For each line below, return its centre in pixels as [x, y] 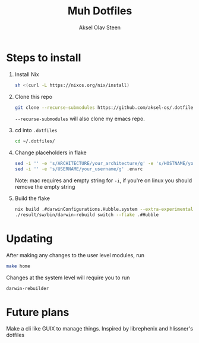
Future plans [38, 312]
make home [18, 266]
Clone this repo [33, 96]
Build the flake [32, 198]
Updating [30, 239]
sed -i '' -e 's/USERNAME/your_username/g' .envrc [79, 169]
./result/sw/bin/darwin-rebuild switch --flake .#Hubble [87, 215]
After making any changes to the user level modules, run [75, 255]
